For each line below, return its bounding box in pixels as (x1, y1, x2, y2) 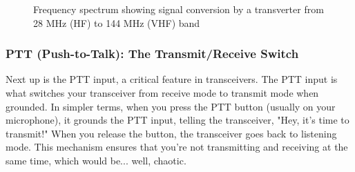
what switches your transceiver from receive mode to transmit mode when (6, 86, 319, 99)
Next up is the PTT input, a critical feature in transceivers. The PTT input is (6, 72, 338, 86)
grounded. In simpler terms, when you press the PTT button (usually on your (6, 99, 336, 113)
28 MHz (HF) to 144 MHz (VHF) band (33, 15, 200, 30)
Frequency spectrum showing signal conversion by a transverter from (33, 2, 324, 16)
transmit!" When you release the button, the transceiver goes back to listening (6, 126, 337, 140)
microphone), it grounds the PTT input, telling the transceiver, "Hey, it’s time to (6, 113, 349, 127)
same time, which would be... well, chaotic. (6, 153, 186, 167)
